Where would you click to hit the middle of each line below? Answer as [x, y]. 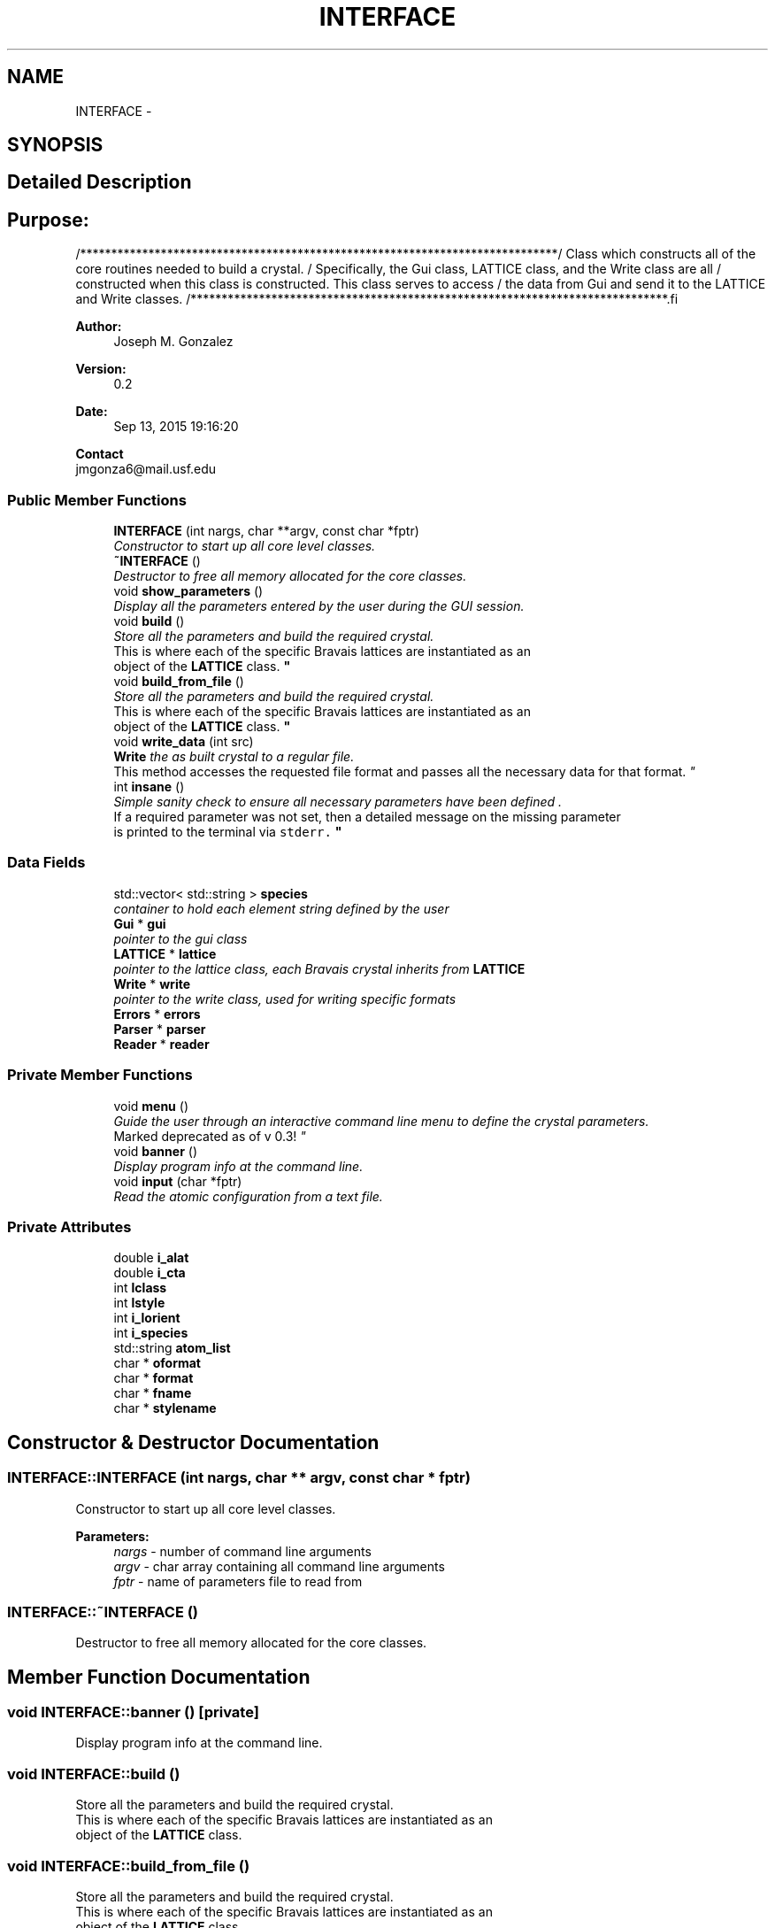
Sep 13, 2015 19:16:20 [176, 427]
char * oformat [157, 1363]
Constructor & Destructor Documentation [193, 1442]
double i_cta [150, 1273]
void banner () [155, 1151]
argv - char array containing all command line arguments [279, 1566]
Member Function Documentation [159, 1677]
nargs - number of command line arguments [242, 1551]
